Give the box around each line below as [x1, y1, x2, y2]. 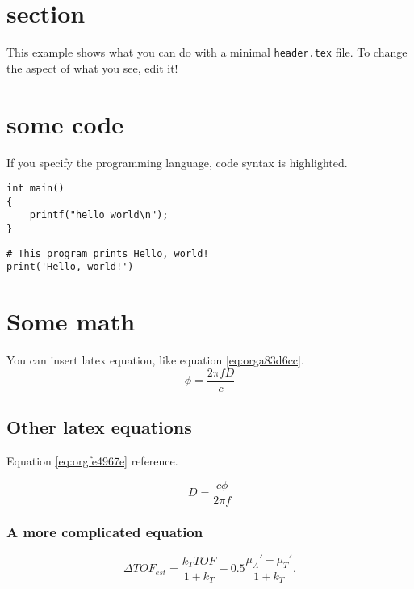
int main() [6, 183, 65, 195]
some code [6, 107, 124, 140]
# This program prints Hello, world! [6, 247, 209, 259]
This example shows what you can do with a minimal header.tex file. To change [6, 44, 408, 61]
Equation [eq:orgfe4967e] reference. [6, 452, 178, 469]
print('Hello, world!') [6, 261, 134, 273]
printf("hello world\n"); [29, 209, 169, 221]
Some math [6, 305, 136, 338]
